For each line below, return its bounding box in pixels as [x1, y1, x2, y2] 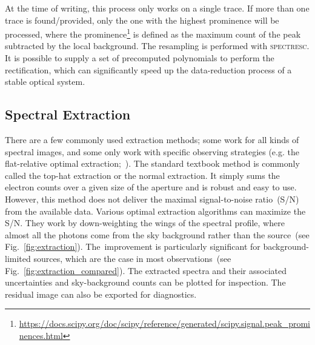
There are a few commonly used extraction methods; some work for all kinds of [5, 133, 299, 146]
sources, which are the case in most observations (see [33, 252, 231, 264]
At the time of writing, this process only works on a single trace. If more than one [5, 2, 310, 14]
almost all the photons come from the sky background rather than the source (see [5, 228, 310, 241]
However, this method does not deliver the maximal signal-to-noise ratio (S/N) [5, 192, 299, 205]
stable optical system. [5, 75, 85, 88]
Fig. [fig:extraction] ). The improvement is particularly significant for [5, 240, 260, 253]
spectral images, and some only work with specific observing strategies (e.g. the [5, 145, 299, 158]
